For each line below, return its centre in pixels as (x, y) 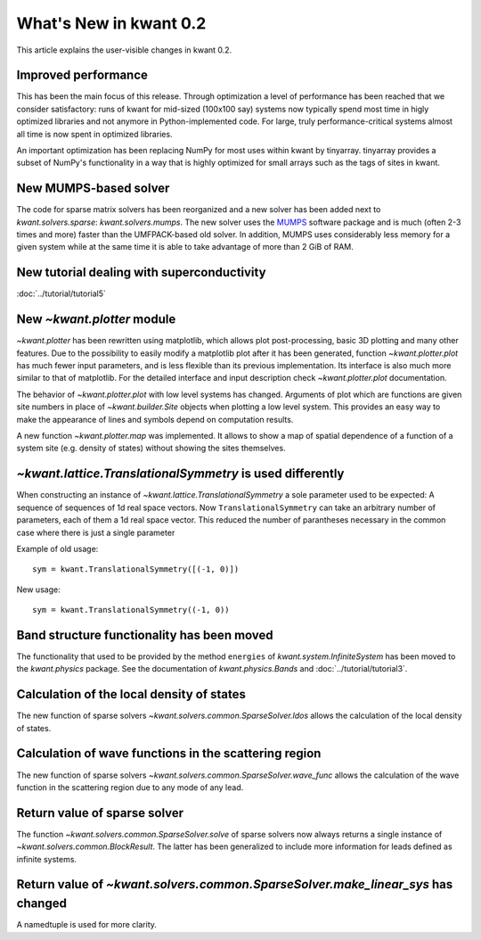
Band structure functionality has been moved (145, 635)
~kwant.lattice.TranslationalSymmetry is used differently (180, 474)
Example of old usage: (57, 548)
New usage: (39, 590)
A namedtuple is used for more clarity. (87, 925)
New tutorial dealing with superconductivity (141, 272)
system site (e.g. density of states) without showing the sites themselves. (151, 448)
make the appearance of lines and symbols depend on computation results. (155, 419)
